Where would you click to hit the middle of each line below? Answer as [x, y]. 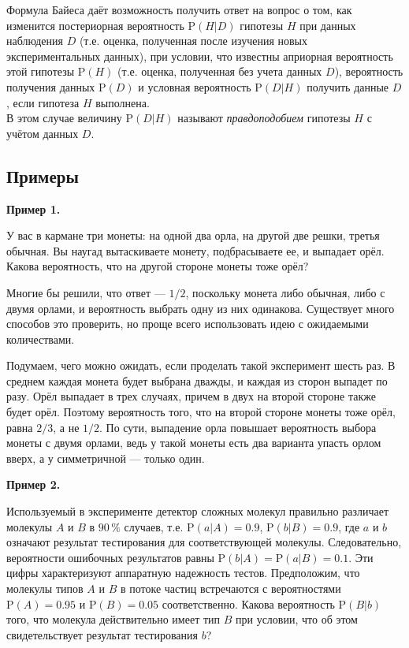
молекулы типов [45, 588]
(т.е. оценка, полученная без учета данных [220, 71]
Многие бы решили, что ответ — [86, 292]
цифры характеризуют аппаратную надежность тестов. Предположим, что [183, 573]
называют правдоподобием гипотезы [264, 118]
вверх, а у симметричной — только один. [106, 458]
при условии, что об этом [297, 619]
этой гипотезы [41, 71]
